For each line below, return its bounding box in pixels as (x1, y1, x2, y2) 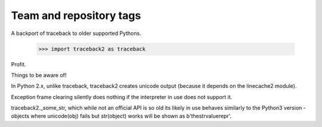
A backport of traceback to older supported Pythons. (11, 30, 141, 37)
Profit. (11, 61, 26, 68)
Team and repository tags (11, 9, 141, 22)
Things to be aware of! (11, 71, 67, 78)
